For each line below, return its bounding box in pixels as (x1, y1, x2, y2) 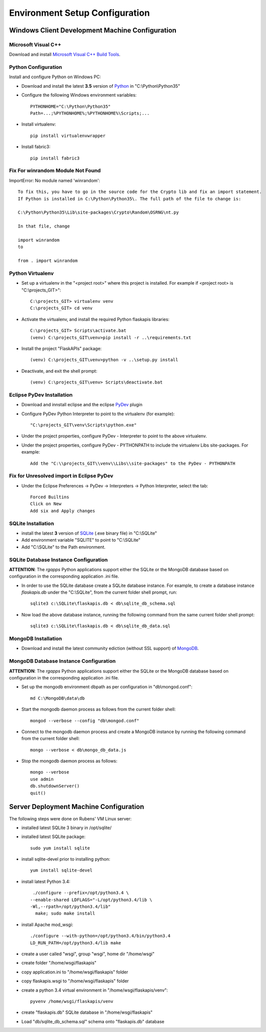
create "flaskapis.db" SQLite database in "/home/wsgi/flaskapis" (21, 1009, 153, 1015)
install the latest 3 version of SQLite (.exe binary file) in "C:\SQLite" (21, 530, 157, 536)
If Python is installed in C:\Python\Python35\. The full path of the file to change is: (18, 196, 241, 201)
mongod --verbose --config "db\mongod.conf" (30, 718, 140, 723)
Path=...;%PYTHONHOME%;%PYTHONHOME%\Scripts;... (30, 111, 150, 116)
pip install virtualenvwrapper (30, 133, 106, 138)
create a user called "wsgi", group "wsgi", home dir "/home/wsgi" (21, 951, 155, 957)
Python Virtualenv (9, 270, 54, 277)
